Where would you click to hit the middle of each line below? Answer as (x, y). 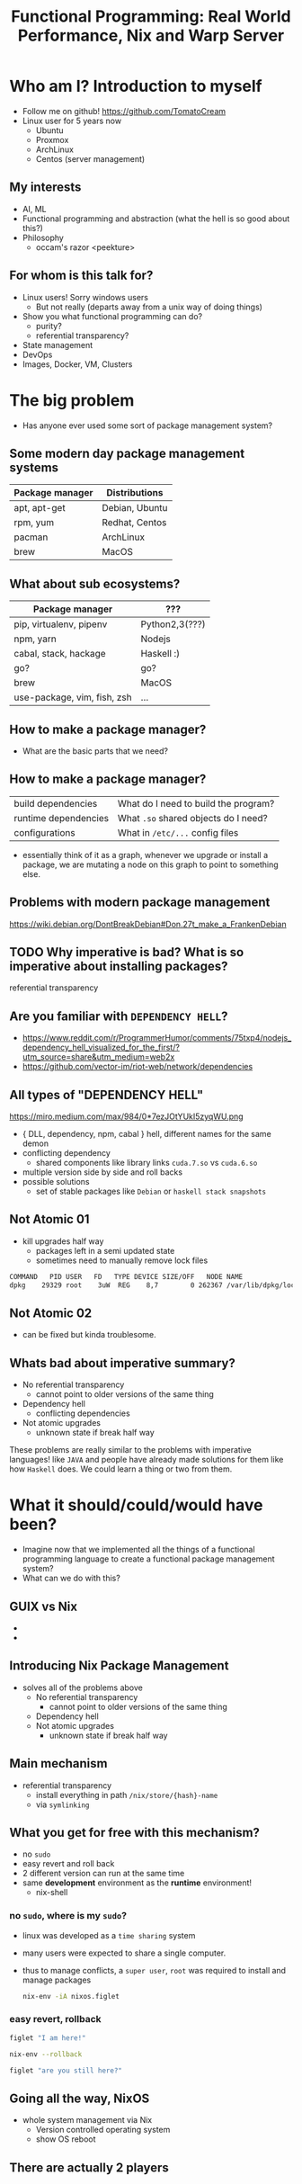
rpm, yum (34, 523)
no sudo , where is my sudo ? (68, 1916)
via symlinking (62, 1804)
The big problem (72, 400)
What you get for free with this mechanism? (135, 1832)
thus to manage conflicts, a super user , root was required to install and (154, 1970)
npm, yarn (35, 639)
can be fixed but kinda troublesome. (89, 1335)
